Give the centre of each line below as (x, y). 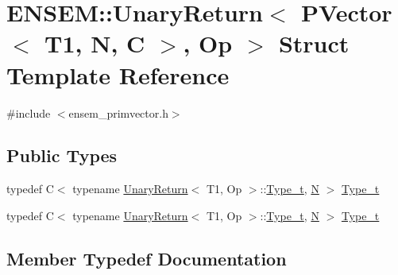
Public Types (62, 155)
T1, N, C (95, 43)
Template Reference (118, 74)
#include (29, 112)
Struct (314, 43)
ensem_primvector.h (118, 112)
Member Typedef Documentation (147, 258)
